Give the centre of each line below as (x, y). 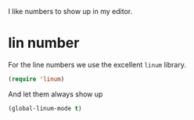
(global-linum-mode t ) (45, 108)
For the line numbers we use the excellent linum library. (97, 64)
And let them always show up (56, 94)
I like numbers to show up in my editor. (70, 11)
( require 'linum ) (36, 79)
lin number (44, 43)
